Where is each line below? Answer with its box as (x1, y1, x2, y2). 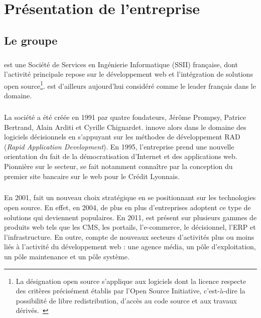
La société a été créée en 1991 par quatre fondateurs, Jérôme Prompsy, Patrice (4, 111, 246, 122)
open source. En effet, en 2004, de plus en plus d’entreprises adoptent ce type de (4, 202, 251, 213)
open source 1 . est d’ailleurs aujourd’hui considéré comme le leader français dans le (4, 79, 256, 91)
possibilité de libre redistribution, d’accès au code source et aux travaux (16, 295, 237, 305)
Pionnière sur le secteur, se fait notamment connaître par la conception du (4, 161, 233, 171)
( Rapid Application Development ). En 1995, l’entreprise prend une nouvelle (4, 141, 234, 151)
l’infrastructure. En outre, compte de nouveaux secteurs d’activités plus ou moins (4, 231, 254, 242)
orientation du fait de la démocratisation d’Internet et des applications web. (4, 151, 237, 162)
